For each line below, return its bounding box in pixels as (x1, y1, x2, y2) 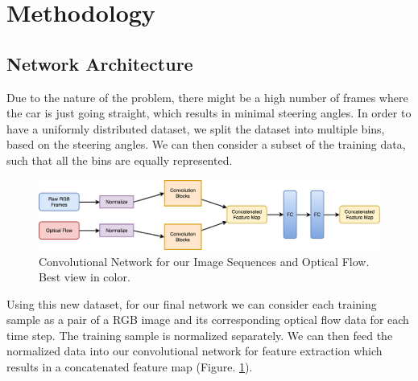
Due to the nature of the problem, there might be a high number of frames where (6, 88, 408, 105)
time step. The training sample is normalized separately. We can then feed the (6, 326, 393, 343)
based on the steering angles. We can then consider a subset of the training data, (6, 136, 406, 153)
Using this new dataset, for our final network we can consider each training (6, 295, 377, 312)
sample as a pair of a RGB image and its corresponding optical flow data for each (6, 311, 409, 328)
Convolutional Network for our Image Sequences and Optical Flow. (39, 252, 370, 269)
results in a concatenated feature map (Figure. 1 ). (6, 358, 253, 375)
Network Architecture (6, 51, 193, 76)
